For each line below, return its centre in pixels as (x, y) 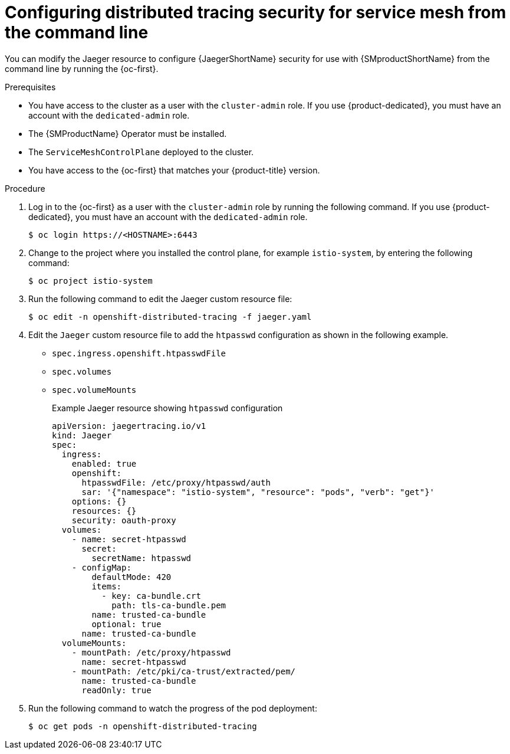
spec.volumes (82, 371)
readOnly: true (116, 690)
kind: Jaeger (82, 435)
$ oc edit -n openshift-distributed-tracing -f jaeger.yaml (170, 317)
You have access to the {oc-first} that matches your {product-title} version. (174, 170)
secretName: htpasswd (142, 558)
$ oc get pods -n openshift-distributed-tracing (143, 726)
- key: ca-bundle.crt (151, 596)
